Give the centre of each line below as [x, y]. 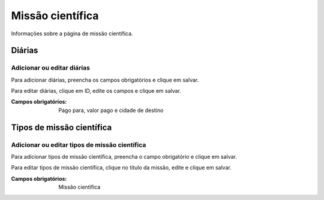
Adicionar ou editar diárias [50, 68]
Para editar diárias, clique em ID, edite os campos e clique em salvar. [96, 91]
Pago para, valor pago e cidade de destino [111, 110]
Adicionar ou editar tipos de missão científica [79, 145]
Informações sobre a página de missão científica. [72, 34]
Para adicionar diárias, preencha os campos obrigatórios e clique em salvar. [105, 80]
